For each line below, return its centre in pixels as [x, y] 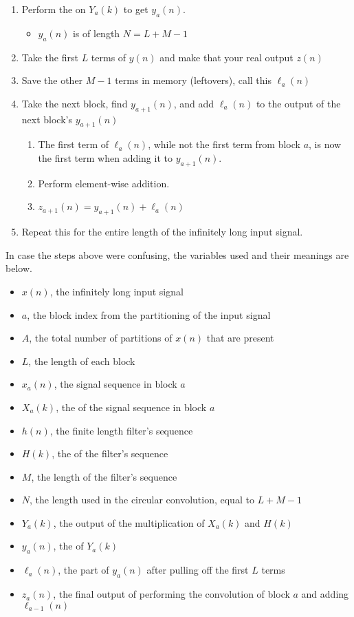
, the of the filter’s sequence [110, 453]
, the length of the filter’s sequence [104, 476]
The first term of [74, 144]
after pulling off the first [198, 570]
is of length [96, 33]
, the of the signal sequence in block [131, 407]
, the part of [84, 570]
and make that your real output [226, 57]
